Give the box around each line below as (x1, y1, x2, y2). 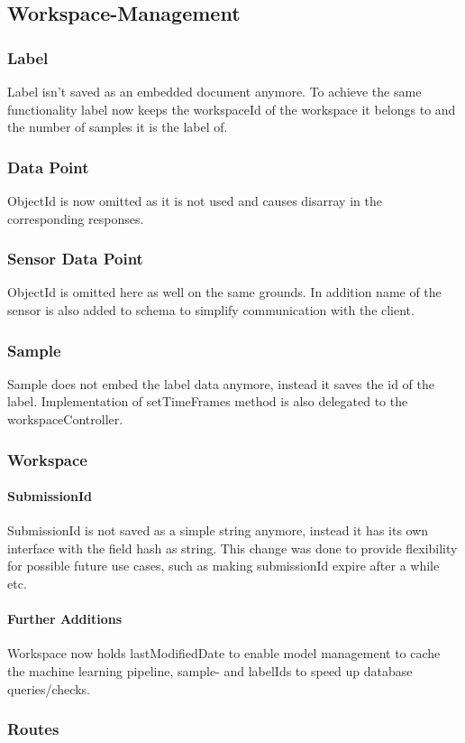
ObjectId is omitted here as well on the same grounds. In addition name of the (7, 283, 442, 302)
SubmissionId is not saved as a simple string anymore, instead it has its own (7, 521, 429, 540)
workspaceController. (7, 410, 123, 428)
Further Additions (7, 609, 123, 628)
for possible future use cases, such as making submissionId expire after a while (7, 556, 440, 575)
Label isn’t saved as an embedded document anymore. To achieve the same (7, 82, 422, 100)
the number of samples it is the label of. (7, 117, 228, 136)
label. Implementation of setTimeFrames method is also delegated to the (7, 392, 408, 411)
